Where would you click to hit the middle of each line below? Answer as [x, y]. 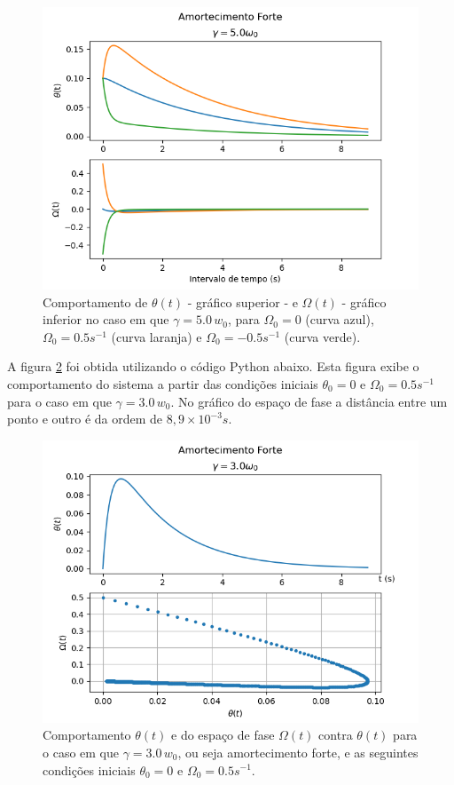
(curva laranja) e [157, 336]
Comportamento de [95, 301]
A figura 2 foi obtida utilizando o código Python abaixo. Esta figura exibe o [213, 366]
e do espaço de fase [223, 735]
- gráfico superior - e [243, 301]
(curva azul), [340, 319]
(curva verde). [322, 336]
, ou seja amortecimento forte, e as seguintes [298, 752]
